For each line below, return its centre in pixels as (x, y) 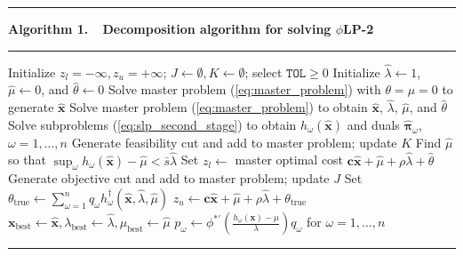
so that (27, 160)
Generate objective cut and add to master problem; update (169, 178)
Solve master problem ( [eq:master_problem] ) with (244, 89)
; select (263, 72)
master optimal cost (289, 160)
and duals (373, 124)
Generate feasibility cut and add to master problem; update (234, 142)
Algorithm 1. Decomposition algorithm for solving (170, 28)
